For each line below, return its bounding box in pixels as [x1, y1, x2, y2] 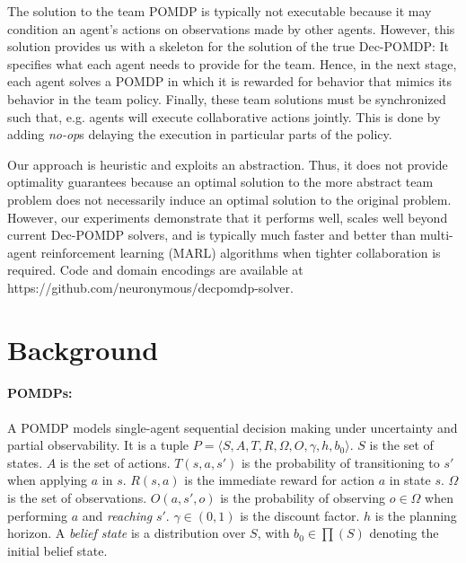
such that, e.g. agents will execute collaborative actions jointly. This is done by [7, 107, 441, 126]
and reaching [82, 506, 153, 524]
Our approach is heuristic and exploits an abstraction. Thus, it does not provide [7, 154, 448, 173]
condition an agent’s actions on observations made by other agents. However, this [7, 19, 455, 38]
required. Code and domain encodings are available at [7, 260, 303, 279]
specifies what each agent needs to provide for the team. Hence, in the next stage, [7, 54, 457, 73]
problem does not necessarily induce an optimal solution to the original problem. [7, 189, 452, 208]
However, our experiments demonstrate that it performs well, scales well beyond [7, 207, 448, 226]
